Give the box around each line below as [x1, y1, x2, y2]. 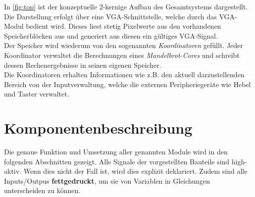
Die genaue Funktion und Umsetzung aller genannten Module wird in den [4, 147, 228, 157]
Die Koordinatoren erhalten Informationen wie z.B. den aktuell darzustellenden [4, 69, 245, 80]
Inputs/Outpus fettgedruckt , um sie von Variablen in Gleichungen [4, 175, 210, 186]
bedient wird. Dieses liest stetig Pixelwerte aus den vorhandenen [26, 21, 221, 31]
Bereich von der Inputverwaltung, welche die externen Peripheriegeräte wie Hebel [4, 79, 251, 89]
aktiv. [4, 166, 22, 176]
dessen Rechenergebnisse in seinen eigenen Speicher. [4, 59, 161, 70]
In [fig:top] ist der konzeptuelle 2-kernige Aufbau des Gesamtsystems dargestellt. [4, 1, 248, 11]
